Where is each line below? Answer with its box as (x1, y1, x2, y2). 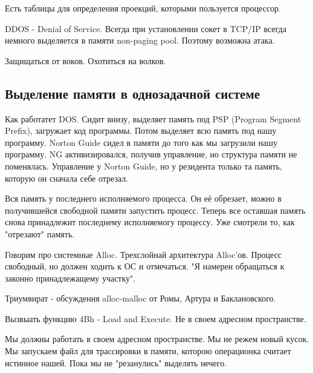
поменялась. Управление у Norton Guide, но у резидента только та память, (5, 159, 282, 172)
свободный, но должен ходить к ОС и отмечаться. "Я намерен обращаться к (5, 260, 285, 272)
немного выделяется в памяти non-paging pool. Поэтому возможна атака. (5, 34, 275, 47)
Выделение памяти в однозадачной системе (5, 84, 260, 102)
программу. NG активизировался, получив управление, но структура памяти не (5, 148, 297, 160)
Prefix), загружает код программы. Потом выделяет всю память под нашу (5, 124, 277, 137)
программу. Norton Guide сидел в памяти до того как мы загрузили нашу (5, 136, 278, 148)
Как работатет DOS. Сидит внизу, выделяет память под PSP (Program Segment (5, 112, 302, 125)
